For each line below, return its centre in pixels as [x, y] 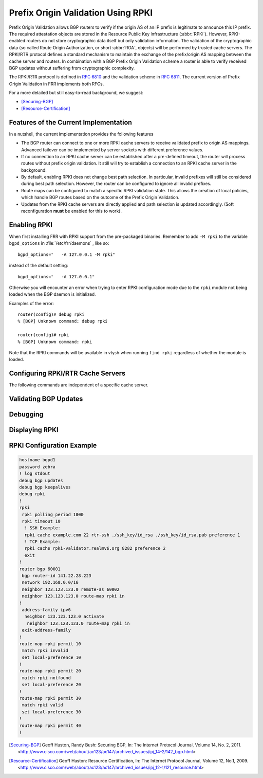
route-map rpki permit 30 [50, 698]
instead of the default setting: [38, 266]
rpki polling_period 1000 [53, 514]
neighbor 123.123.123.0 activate [64, 616]
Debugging [26, 414]
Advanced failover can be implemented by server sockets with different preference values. [112, 150]
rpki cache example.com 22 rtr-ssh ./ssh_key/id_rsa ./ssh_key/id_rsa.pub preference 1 [132, 535]
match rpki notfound [47, 678]
